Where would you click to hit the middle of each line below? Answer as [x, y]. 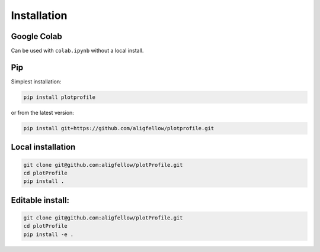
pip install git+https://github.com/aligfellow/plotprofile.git [119, 128]
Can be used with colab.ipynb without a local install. [77, 51]
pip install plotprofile [60, 97]
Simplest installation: [36, 81]
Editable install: [40, 200]
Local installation [43, 147]
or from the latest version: [42, 112]
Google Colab [36, 36]
